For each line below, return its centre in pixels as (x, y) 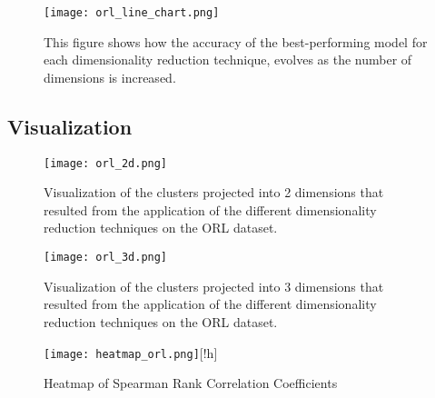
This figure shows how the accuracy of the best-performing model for (236, 41)
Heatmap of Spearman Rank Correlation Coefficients (191, 383)
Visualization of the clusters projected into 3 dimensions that (214, 286)
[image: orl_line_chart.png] (132, 13)
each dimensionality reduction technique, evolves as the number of (228, 60)
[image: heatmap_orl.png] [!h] (131, 352)
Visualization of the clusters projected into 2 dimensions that (214, 192)
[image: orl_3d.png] (106, 258)
